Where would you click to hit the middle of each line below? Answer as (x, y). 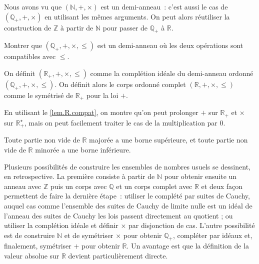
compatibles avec (30, 56)
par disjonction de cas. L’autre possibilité (192, 225)
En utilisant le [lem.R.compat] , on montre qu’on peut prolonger (101, 112)
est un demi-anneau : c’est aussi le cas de (164, 6)
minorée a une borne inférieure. (83, 149)
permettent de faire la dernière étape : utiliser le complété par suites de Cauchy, (127, 196)
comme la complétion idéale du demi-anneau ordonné (172, 73)
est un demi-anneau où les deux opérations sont (170, 45)
